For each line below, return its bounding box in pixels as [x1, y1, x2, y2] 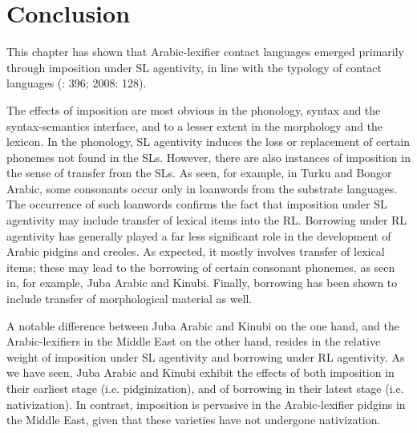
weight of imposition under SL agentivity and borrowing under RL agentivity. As [6, 348, 405, 365]
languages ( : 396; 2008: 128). [6, 75, 147, 91]
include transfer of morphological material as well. [6, 290, 253, 307]
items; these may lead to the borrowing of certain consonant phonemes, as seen [6, 258, 395, 275]
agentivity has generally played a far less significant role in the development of [6, 227, 391, 244]
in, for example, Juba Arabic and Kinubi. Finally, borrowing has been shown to [6, 274, 398, 291]
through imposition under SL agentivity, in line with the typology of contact [6, 59, 382, 75]
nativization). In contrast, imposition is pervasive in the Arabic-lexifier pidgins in [6, 395, 406, 412]
